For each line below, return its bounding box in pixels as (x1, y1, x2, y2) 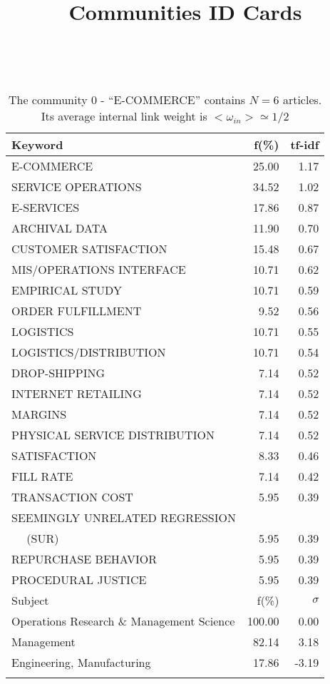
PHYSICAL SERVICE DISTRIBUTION (11, 426, 215, 443)
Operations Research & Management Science (11, 612, 235, 629)
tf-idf (290, 136, 319, 153)
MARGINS (11, 405, 67, 422)
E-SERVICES (11, 198, 80, 215)
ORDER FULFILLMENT (11, 302, 142, 319)
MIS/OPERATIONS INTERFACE (11, 260, 186, 277)
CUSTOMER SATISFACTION (11, 240, 167, 257)
